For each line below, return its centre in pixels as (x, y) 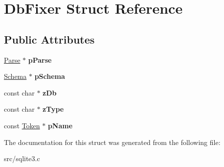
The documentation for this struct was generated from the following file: (112, 142)
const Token (22, 125)
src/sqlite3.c (22, 158)
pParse (40, 60)
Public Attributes (49, 39)
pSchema (50, 76)
